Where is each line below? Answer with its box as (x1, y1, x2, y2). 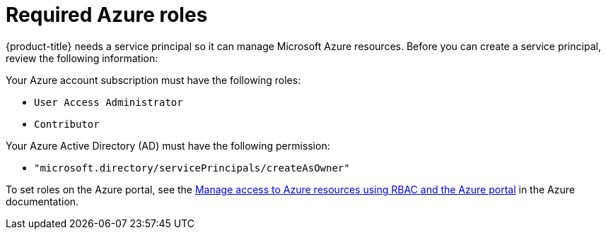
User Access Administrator (34, 96, 183, 108)
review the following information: (6, 52, 158, 64)
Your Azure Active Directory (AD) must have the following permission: (6, 139, 330, 152)
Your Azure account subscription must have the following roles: (6, 73, 301, 86)
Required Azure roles (6, 3, 208, 27)
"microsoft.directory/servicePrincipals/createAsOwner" (34, 162, 350, 174)
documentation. (6, 195, 79, 207)
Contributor (34, 118, 100, 130)
